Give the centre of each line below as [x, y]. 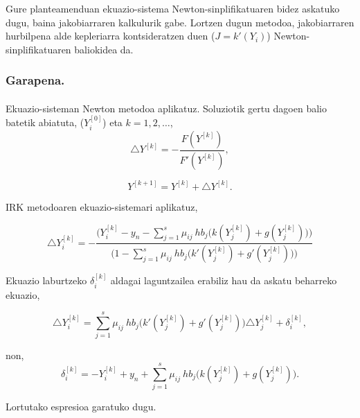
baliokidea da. [104, 49]
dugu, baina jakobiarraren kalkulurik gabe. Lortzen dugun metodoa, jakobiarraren [180, 22]
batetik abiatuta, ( [45, 122]
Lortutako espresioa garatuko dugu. [81, 407]
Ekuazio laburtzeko [46, 280]
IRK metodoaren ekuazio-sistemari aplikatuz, [102, 206]
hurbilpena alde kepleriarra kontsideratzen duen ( [110, 36]
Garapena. [35, 80]
